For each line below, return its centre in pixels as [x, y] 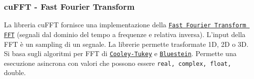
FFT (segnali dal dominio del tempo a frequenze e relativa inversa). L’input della [125, 34]
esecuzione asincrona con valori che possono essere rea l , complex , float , [118, 63]
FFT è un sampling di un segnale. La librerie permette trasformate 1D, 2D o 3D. [126, 44]
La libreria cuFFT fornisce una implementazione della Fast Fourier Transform [125, 25]
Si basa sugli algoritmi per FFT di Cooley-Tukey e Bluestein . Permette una [120, 53]
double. [15, 72]
